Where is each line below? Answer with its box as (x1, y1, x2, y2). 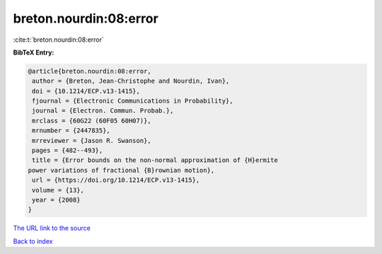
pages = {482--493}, (32, 146, 103, 155)
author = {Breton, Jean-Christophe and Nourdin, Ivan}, (32, 77, 230, 85)
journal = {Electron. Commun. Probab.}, (32, 107, 174, 115)
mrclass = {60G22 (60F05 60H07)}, (32, 117, 151, 125)
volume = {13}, (32, 186, 85, 194)
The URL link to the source (13, 224, 91, 233)
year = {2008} (32, 196, 81, 204)
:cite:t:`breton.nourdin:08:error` (13, 35, 104, 44)
